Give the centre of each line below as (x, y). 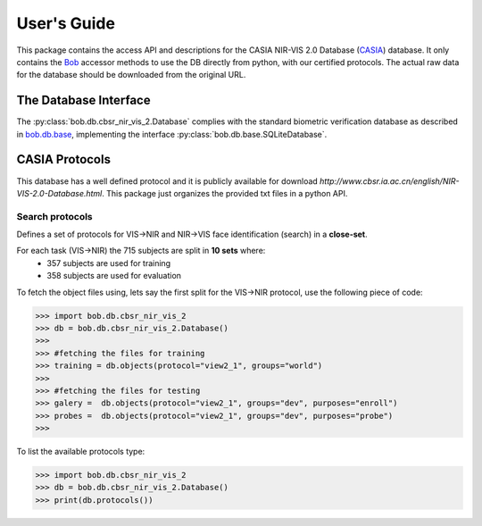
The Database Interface (83, 100)
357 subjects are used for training (109, 263)
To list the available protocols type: (81, 452)
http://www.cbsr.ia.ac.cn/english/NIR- (390, 181)
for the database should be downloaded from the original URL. (131, 75)
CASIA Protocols (64, 159)
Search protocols (54, 216)
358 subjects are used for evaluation (114, 276)
